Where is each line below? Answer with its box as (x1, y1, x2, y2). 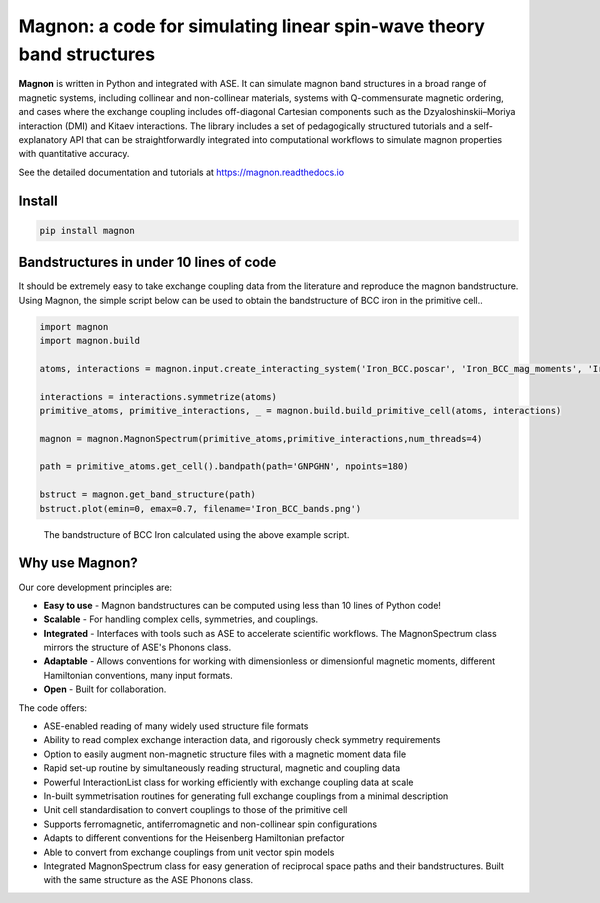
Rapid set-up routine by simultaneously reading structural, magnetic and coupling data (43, 762, 400, 774)
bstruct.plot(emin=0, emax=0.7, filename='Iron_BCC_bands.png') (39, 503, 362, 514)
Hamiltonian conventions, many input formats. (43, 669, 234, 681)
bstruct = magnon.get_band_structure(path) (39, 489, 257, 500)
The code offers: (18, 701, 88, 714)
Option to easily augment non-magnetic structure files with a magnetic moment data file (43, 748, 407, 760)
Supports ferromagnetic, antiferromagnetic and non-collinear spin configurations (43, 818, 378, 830)
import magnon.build (39, 335, 140, 346)
